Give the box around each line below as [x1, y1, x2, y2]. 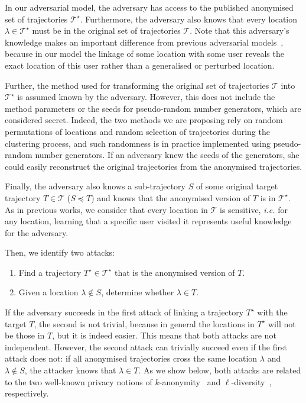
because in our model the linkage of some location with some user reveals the [5, 47, 284, 60]
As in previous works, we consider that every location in [5, 203, 208, 215]
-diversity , [231, 375, 272, 388]
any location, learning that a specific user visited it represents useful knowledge [5, 215, 292, 227]
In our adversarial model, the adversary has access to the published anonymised [5, 1, 294, 13]
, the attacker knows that [24, 364, 116, 376]
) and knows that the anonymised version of [91, 191, 250, 204]
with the [257, 306, 288, 318]
